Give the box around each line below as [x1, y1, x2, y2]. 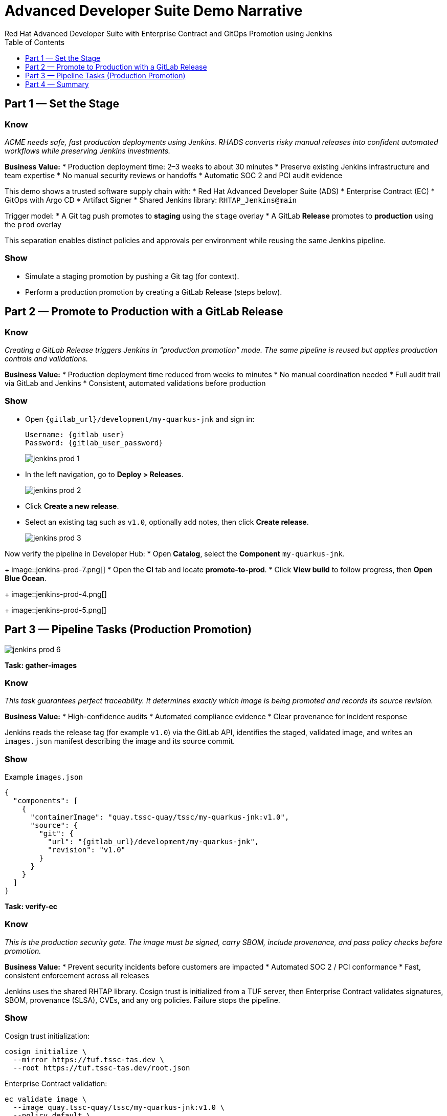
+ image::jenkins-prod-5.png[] [5, 605, 107, 614]
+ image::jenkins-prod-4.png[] [5, 589, 107, 598]
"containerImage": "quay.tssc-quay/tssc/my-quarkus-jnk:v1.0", [30, 813, 289, 822]
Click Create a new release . [25, 501, 119, 510]
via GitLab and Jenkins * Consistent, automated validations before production [5, 378, 266, 388]
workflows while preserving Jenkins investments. [5, 146, 171, 155]
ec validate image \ [5, 1094, 87, 1103]
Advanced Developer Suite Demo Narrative [5, 2, 303, 19]
